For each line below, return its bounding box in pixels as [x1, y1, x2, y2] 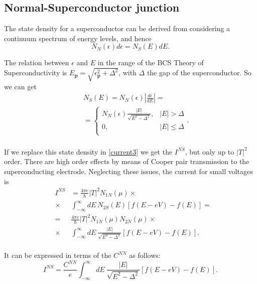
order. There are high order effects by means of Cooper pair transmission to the [4, 156, 249, 167]
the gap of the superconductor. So [147, 67, 251, 78]
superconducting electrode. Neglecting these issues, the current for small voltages [4, 166, 253, 177]
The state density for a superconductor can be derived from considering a [4, 23, 230, 34]
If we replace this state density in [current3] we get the [4, 146, 173, 157]
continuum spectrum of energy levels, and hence [4, 33, 152, 43]
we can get [4, 81, 37, 91]
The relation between [4, 57, 69, 68]
